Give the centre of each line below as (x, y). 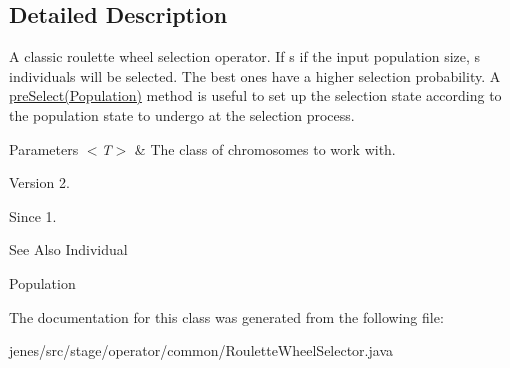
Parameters (44, 148)
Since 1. (33, 215)
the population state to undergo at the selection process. (182, 114)
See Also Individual (68, 249)
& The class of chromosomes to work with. (265, 148)
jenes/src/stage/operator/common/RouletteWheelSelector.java (201, 350)
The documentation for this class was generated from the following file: (226, 316)
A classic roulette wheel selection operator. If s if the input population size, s (245, 56)
